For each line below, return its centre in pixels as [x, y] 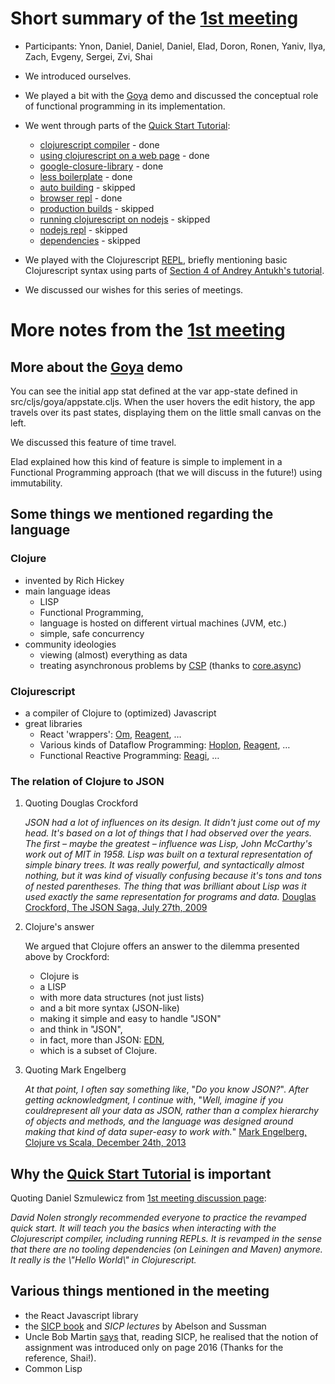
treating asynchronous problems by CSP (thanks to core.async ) [170, 665]
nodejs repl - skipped [83, 229]
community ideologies [70, 644]
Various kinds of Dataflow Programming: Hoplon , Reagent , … [165, 744]
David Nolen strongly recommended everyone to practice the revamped [158, 1218]
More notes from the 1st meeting [148, 330]
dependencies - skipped [90, 240]
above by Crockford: [67, 957]
